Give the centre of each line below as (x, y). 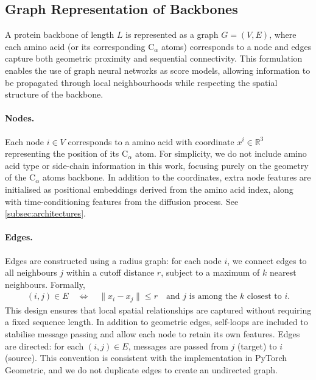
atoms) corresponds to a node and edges (236, 46)
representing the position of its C (67, 153)
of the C (20, 177)
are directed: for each (44, 346)
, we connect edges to (267, 260)
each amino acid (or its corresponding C (80, 46)
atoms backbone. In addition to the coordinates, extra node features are (177, 177)
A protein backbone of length (60, 34)
